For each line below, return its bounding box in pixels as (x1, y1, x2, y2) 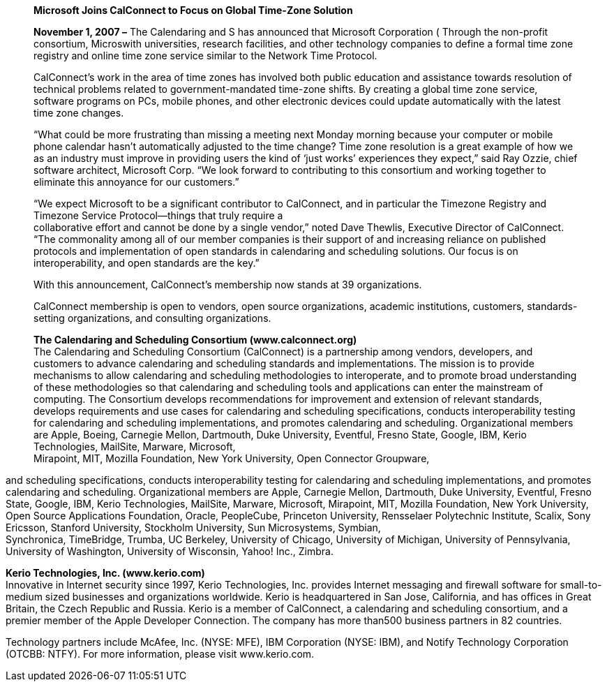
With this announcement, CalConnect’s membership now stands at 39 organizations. (33, 279, 422, 290)
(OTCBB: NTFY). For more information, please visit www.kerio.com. (6, 648, 315, 660)
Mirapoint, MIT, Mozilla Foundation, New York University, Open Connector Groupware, (33, 452, 430, 464)
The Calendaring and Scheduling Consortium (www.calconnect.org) (33, 334, 357, 346)
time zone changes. (33, 107, 124, 119)
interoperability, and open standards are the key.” (33, 257, 260, 269)
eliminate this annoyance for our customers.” (33, 176, 239, 188)
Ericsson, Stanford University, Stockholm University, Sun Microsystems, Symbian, (6, 522, 381, 533)
